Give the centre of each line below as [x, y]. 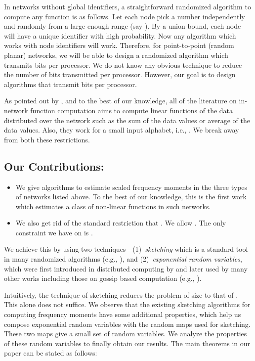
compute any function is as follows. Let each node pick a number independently [125, 16]
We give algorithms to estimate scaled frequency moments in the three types [131, 187]
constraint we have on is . [54, 232]
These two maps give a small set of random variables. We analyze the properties [126, 334]
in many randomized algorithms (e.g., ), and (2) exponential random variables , [123, 259]
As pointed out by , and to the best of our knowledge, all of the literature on [120, 101]
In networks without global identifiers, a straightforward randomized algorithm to [127, 6]
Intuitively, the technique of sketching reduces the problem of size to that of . [121, 294]
